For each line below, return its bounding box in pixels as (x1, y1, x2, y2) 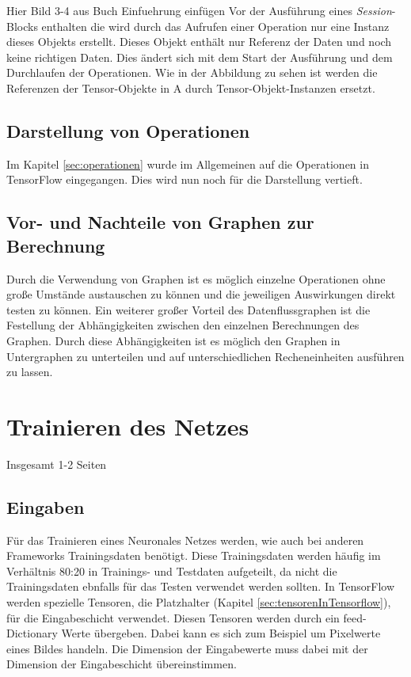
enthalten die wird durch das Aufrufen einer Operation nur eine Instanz (41, 17, 390, 34)
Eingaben (6, 494, 85, 519)
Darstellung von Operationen (6, 118, 250, 143)
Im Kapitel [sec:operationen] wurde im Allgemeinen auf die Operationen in (6, 155, 369, 172)
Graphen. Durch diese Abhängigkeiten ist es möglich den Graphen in (6, 332, 341, 348)
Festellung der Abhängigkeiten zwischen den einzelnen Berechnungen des (6, 317, 360, 333)
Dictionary (6, 625, 58, 641)
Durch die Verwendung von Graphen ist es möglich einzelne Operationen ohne (6, 270, 386, 287)
